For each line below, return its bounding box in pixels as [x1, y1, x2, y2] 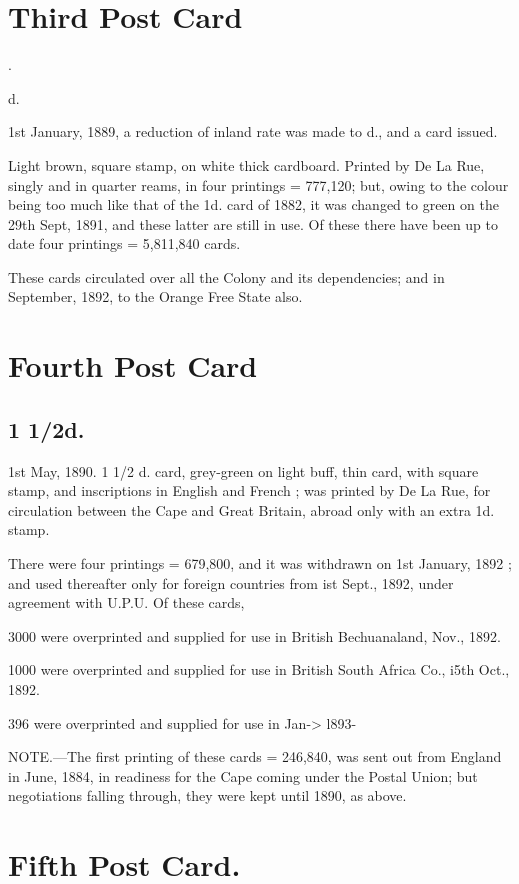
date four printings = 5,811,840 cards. [8, 233, 241, 254]
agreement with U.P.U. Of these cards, [8, 592, 245, 613]
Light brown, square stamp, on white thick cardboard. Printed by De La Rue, [8, 154, 485, 175]
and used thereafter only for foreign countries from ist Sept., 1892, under [8, 572, 454, 593]
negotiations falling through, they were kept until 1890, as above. [8, 785, 407, 806]
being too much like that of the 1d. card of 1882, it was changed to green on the [8, 194, 499, 215]
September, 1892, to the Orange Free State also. [8, 286, 303, 307]
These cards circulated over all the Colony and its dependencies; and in [8, 266, 445, 287]
